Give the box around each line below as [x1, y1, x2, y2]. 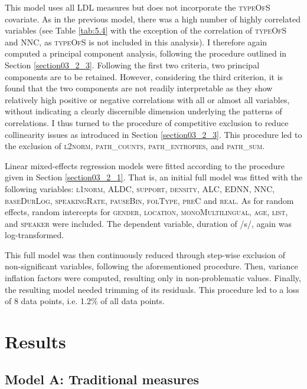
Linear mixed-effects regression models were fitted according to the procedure [5, 159, 285, 172]
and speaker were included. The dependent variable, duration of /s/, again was [5, 217, 292, 229]
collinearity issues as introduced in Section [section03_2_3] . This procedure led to [5, 128, 302, 140]
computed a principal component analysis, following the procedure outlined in [5, 47, 287, 60]
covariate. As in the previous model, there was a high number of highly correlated [5, 12, 301, 25]
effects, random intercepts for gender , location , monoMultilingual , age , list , [5, 206, 288, 218]
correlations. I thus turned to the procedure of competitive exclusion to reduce [5, 116, 289, 128]
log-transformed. [5, 229, 64, 241]
